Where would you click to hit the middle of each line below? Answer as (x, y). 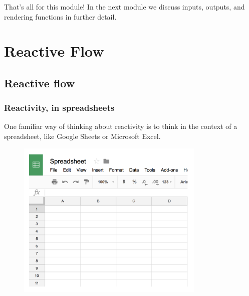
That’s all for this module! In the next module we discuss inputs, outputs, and (124, 6)
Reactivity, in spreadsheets (59, 108)
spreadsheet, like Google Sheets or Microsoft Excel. (82, 136)
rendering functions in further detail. (60, 16)
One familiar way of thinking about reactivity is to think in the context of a (121, 126)
